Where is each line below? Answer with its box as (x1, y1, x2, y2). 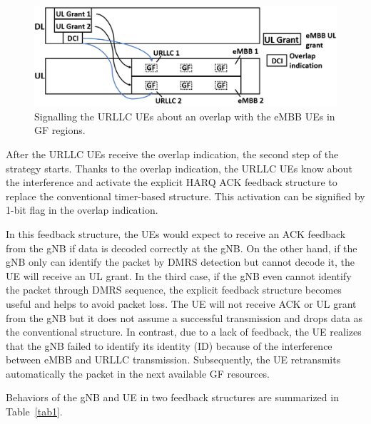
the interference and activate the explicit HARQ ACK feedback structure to (6, 175, 337, 190)
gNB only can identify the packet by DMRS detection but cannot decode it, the (6, 254, 355, 269)
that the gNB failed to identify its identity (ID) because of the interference (6, 338, 332, 353)
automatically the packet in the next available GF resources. (6, 366, 270, 381)
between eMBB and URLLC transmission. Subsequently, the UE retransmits (6, 352, 341, 367)
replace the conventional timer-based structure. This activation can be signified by (6, 188, 365, 203)
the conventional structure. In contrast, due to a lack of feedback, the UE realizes (6, 324, 362, 339)
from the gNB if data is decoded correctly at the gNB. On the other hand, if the (6, 240, 357, 255)
